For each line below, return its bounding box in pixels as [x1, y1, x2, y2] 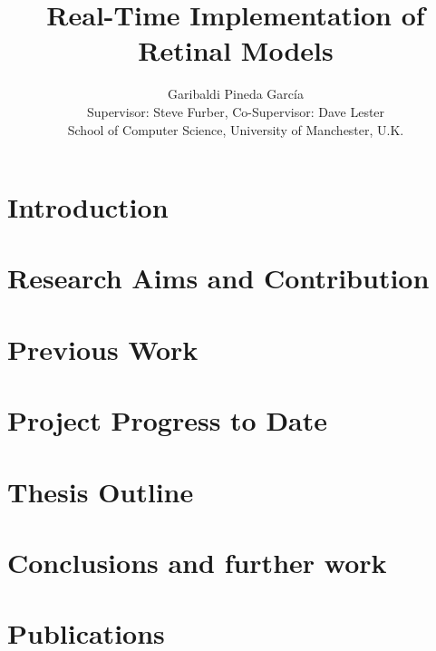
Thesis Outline [7, 472, 194, 510]
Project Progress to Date [7, 402, 328, 439]
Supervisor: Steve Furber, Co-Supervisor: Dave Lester [86, 102, 385, 121]
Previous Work [7, 330, 199, 367]
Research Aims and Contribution [7, 259, 430, 296]
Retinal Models [138, 32, 334, 69]
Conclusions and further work [7, 543, 387, 580]
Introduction [7, 189, 169, 226]
